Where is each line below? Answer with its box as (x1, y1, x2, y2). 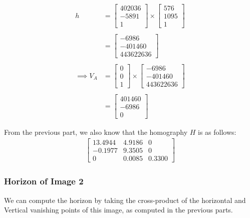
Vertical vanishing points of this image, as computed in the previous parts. (4, 204, 233, 215)
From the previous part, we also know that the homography (4, 126, 188, 137)
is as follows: (198, 126, 236, 137)
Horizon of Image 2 (4, 175, 84, 187)
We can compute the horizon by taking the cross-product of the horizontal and (4, 194, 246, 205)
